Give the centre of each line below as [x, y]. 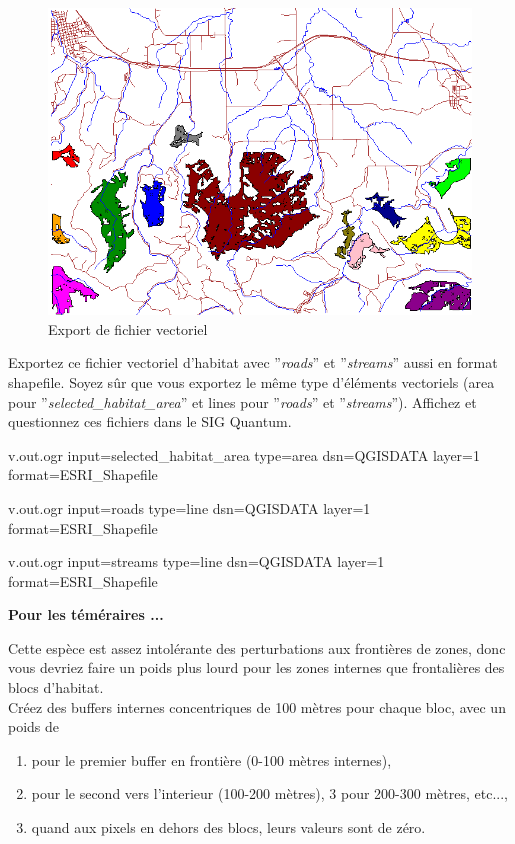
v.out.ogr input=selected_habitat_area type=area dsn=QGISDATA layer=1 [244, 454]
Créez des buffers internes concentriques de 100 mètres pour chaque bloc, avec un [257, 706]
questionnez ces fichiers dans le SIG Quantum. [150, 421]
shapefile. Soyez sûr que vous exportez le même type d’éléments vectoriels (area [251, 381]
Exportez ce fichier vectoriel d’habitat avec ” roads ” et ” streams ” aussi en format [253, 362]
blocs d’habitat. [56, 687]
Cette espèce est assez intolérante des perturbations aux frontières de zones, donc [257, 647]
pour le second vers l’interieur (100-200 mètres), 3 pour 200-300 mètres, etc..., [269, 793]
